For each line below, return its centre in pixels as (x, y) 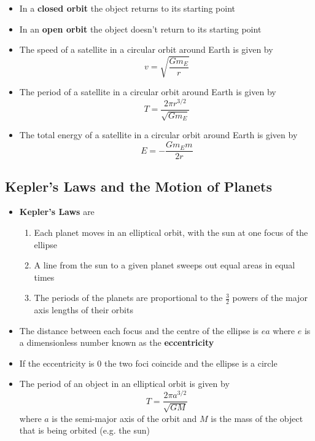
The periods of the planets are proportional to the (128, 298)
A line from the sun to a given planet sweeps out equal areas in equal (165, 265)
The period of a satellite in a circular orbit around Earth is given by (148, 92)
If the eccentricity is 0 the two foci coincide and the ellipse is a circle (148, 363)
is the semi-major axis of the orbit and (124, 418)
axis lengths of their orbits (84, 310)
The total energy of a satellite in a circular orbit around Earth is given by (158, 135)
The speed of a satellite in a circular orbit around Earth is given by (146, 49)
